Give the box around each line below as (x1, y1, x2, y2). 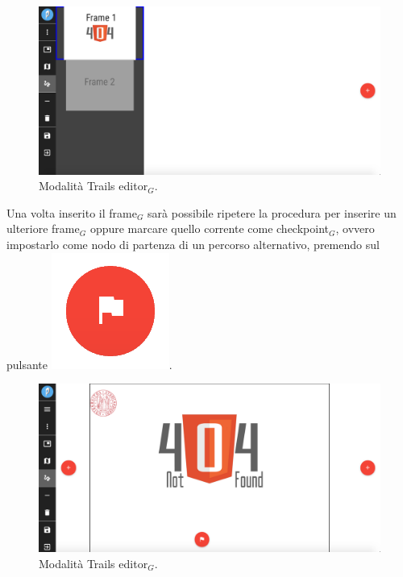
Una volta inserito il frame (6, 204, 137, 221)
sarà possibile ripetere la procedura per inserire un (147, 204, 397, 221)
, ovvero (335, 220, 375, 237)
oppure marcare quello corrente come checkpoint (89, 220, 329, 237)
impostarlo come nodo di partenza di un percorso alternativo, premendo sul (6, 236, 380, 253)
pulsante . (6, 355, 172, 372)
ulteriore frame (6, 220, 80, 237)
